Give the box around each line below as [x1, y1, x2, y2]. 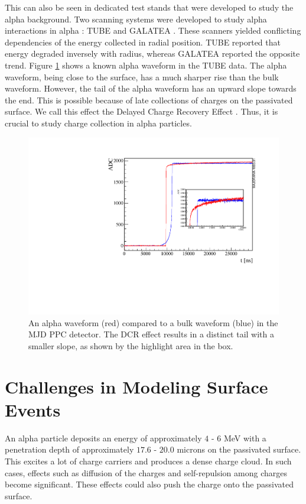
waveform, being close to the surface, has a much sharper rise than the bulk [5, 70, 279, 83]
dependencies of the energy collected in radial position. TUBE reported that [5, 35, 281, 48]
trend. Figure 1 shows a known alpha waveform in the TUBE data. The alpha [5, 58, 287, 71]
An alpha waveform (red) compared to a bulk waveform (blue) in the [28, 316, 278, 329]
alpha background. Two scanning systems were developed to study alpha [5, 12, 267, 25]
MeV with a [223, 431, 266, 444]
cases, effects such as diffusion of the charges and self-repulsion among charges [5, 466, 287, 479]
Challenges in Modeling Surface [5, 374, 268, 398]
